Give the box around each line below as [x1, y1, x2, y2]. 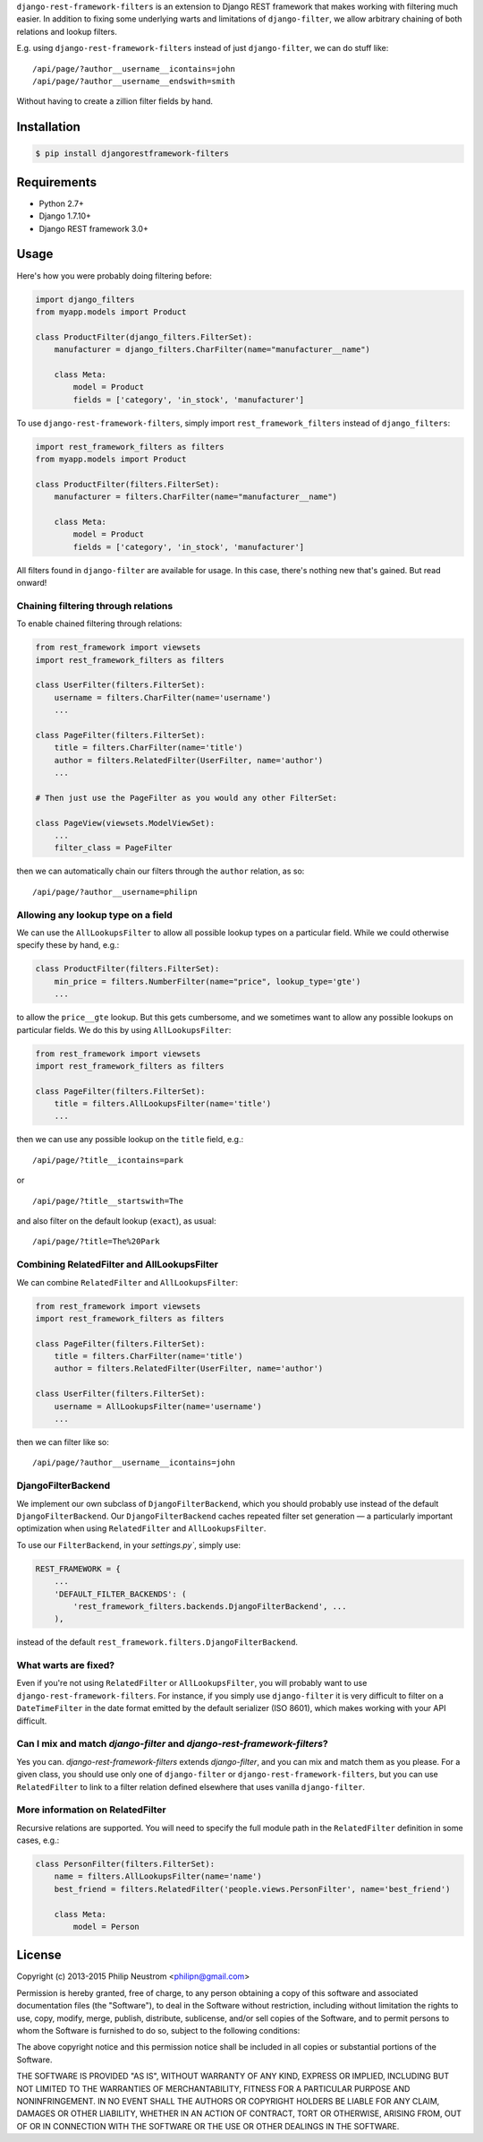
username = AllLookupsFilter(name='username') [54, 1401, 263, 1411]
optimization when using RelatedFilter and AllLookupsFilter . [16, 1523, 267, 1534]
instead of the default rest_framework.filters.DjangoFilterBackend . [16, 1637, 299, 1647]
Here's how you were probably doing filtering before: [16, 270, 212, 281]
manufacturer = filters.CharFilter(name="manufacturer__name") [54, 492, 338, 502]
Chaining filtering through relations [16, 599, 174, 612]
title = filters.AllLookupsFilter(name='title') [54, 1098, 272, 1109]
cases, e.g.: [16, 1835, 60, 1845]
